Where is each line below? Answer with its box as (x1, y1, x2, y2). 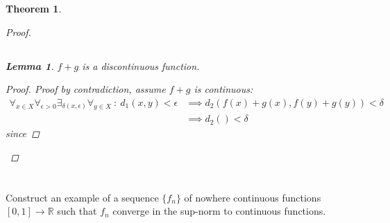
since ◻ (6, 126, 40, 141)
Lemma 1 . (6, 58, 54, 73)
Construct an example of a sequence (6, 190, 159, 204)
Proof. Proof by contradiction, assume (6, 82, 166, 96)
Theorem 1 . (6, 1, 62, 15)
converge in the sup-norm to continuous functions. (112, 204, 326, 218)
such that (57, 204, 97, 218)
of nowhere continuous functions (184, 190, 321, 204)
